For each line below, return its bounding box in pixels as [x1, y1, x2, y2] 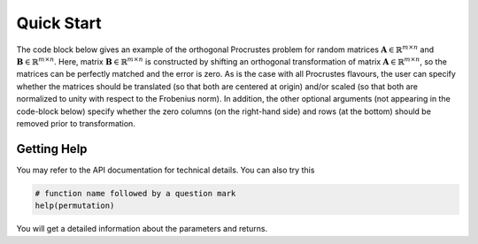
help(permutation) [35, 201, 115, 211]
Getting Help [16, 141, 88, 156]
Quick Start [16, 13, 102, 33]
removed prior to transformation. [16, 118, 136, 128]
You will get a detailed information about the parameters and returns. [16, 224, 268, 234]
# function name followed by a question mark [35, 188, 236, 198]
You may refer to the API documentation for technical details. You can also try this [16, 164, 315, 175]
